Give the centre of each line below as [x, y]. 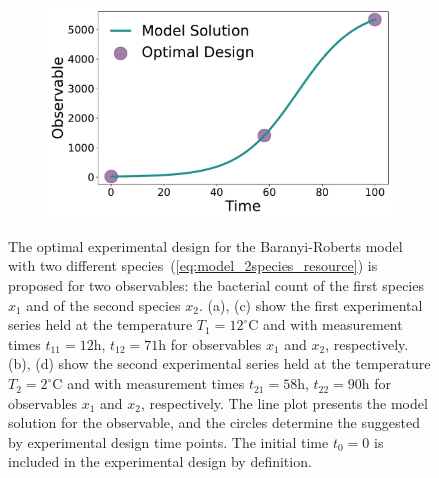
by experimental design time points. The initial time [168, 441]
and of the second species [103, 304]
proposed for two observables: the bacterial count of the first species [216, 285]
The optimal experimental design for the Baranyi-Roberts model [205, 245]
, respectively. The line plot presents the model [284, 402]
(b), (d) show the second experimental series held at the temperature [219, 363]
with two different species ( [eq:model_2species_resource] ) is [193, 265]
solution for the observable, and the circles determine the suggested [214, 422]
